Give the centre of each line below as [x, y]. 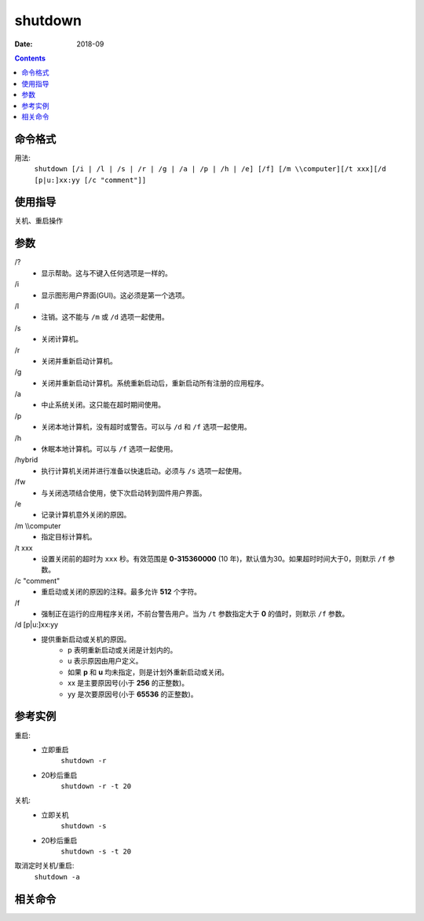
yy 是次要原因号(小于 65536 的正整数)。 [133, 694]
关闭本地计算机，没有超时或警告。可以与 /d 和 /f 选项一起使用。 [146, 427]
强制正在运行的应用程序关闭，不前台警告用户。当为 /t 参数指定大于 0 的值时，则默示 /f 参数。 [195, 613]
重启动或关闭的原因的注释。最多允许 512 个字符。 [121, 592]
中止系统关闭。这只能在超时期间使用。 [103, 405]
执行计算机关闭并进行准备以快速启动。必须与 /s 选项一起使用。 [144, 470]
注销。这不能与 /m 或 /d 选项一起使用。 [105, 317]
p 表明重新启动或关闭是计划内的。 [122, 650]
